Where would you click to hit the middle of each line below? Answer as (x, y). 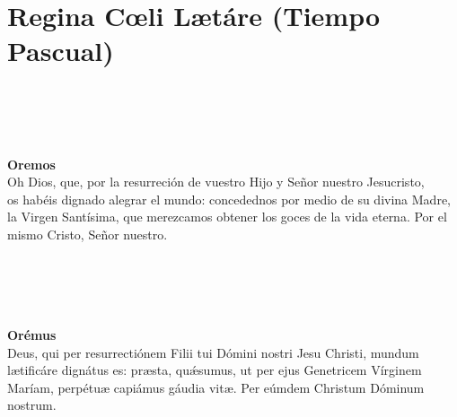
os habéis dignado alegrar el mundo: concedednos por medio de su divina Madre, (229, 199)
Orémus (32, 335)
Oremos (31, 164)
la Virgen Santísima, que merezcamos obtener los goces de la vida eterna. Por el (227, 217)
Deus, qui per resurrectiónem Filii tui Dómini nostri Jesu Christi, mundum (213, 352)
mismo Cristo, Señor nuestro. (88, 235)
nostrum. (32, 405)
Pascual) (61, 51)
